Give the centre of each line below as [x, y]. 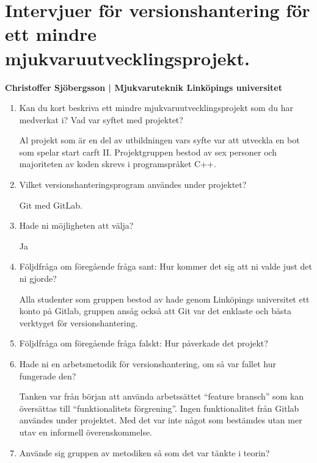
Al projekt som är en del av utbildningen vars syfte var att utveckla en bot [159, 140]
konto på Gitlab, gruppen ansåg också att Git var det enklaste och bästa [155, 311]
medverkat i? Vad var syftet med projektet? [101, 119]
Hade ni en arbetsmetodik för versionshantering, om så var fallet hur [148, 364]
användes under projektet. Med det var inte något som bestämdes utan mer [161, 420]
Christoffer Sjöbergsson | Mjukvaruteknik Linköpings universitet [144, 87]
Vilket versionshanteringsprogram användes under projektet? [133, 185]
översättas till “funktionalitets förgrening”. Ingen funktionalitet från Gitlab [159, 408]
